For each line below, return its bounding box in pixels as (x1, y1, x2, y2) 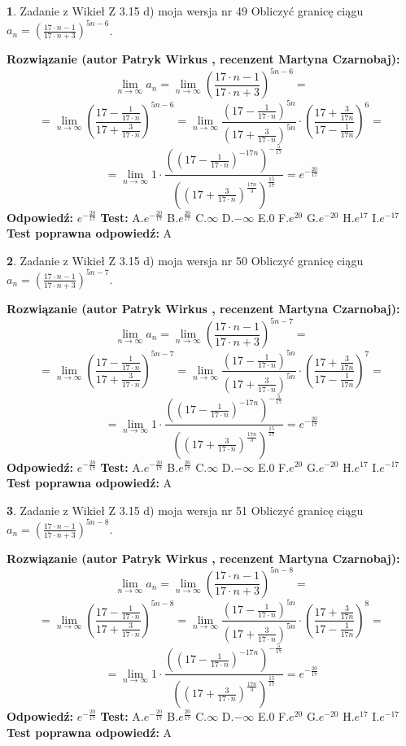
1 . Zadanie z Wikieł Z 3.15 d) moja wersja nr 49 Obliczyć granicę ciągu (7, 2, 364, 19)
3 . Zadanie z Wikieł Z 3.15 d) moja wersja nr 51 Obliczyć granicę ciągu (7, 501, 364, 518)
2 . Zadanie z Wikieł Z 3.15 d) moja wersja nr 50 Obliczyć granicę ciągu (7, 251, 364, 268)
